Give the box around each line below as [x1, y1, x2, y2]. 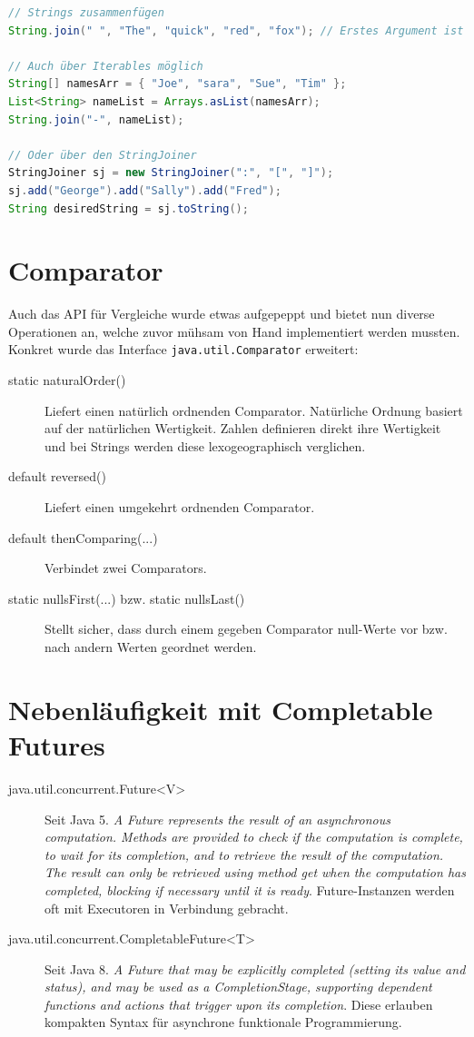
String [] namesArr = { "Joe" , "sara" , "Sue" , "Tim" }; [8, 77, 347, 91]
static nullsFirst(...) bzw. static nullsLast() [8, 588, 245, 607]
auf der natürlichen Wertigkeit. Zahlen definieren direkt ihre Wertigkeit [44, 419, 441, 438]
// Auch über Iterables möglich [8, 59, 203, 73]
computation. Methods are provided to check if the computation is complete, [44, 827, 463, 846]
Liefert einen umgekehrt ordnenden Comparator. [44, 498, 315, 517]
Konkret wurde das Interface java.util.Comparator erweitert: [8, 340, 359, 359]
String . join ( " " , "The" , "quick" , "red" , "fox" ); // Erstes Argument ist [8, 24, 464, 37]
